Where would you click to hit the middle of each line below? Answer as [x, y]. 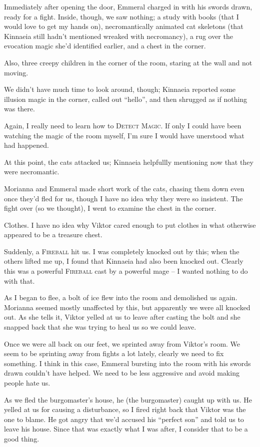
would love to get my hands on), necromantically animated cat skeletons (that [124, 26]
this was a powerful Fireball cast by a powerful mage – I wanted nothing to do [126, 271]
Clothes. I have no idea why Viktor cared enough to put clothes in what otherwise [130, 224]
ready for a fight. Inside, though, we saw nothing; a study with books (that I [121, 16]
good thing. [22, 438]
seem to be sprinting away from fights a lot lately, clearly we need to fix [114, 353]
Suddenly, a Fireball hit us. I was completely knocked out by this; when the [122, 251]
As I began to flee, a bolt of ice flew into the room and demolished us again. [121, 297]
